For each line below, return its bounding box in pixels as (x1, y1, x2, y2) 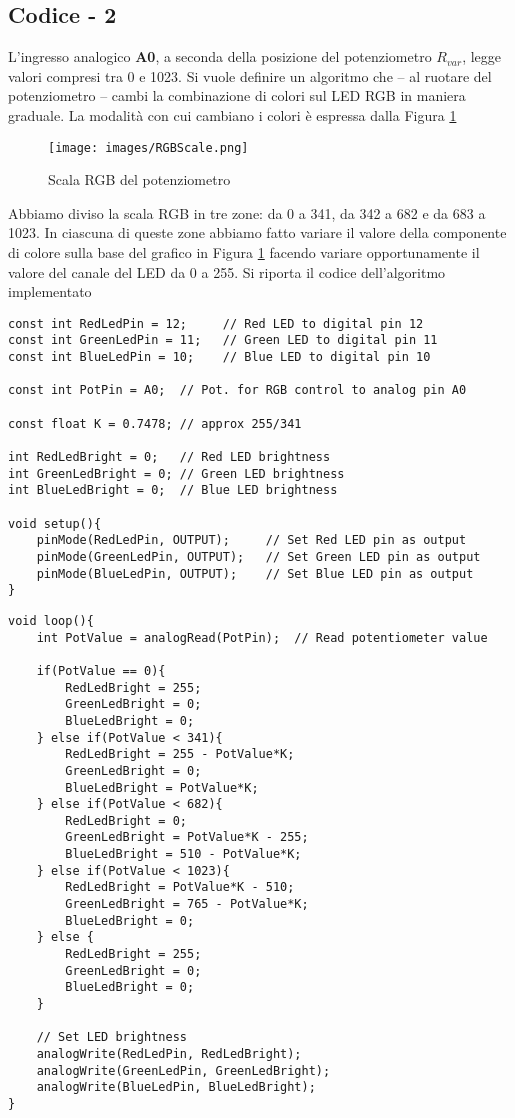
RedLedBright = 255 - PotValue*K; (65, 747, 295, 762)
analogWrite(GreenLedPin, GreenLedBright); (36, 1063, 331, 1078)
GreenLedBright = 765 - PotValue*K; (65, 897, 309, 912)
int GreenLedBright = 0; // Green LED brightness (8, 466, 345, 481)
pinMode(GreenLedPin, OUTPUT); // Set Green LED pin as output (36, 549, 481, 564)
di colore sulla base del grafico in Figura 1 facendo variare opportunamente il (8, 242, 480, 263)
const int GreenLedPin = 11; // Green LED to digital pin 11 (8, 333, 438, 348)
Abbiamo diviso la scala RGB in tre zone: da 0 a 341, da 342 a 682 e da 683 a (8, 202, 486, 223)
